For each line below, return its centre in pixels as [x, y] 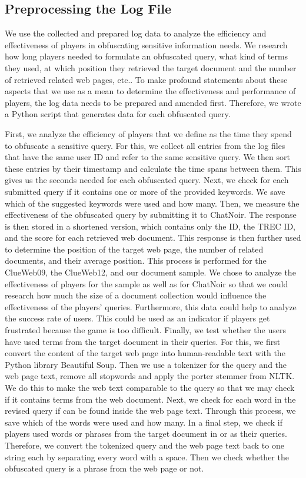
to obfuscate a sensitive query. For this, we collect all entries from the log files [145, 145]
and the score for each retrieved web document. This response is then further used [153, 238]
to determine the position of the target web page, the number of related [134, 249]
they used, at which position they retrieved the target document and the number [151, 67]
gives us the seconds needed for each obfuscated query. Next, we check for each [147, 180]
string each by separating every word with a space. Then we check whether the [147, 457]
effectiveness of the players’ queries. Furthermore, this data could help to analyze [151, 306]
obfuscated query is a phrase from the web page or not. [104, 468]
